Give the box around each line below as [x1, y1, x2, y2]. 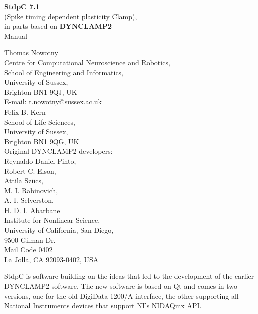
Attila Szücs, [4, 175, 43, 186]
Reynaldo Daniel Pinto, [4, 155, 76, 166]
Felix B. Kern [4, 106, 46, 117]
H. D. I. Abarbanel [4, 204, 62, 215]
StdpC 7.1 [4, 1, 40, 11]
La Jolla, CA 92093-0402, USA [4, 254, 99, 264]
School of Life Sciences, [4, 116, 75, 127]
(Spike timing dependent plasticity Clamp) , [4, 11, 137, 21]
